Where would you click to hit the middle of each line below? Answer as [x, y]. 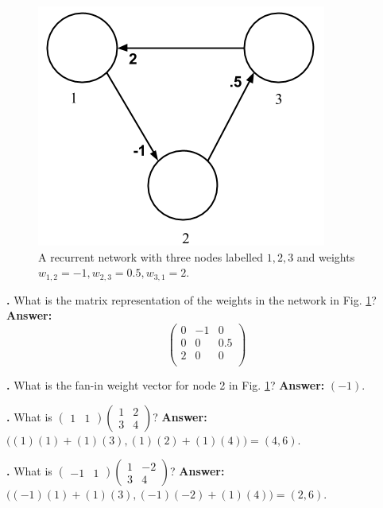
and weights [326, 256]
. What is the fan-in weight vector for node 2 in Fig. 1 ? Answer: [166, 385]
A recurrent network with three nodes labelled [151, 256]
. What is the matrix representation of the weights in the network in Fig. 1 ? [191, 299]
